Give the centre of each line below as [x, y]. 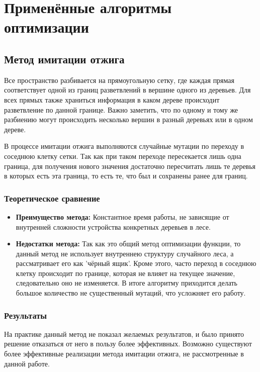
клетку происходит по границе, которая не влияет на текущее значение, [125, 273]
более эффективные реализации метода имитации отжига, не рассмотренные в [124, 354]
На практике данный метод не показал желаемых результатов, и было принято [124, 334]
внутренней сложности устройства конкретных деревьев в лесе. [113, 226]
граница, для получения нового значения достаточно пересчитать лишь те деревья [130, 166]
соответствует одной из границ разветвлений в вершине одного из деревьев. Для [127, 90]
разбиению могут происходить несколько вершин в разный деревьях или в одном [128, 119]
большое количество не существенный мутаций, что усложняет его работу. [131, 293]
